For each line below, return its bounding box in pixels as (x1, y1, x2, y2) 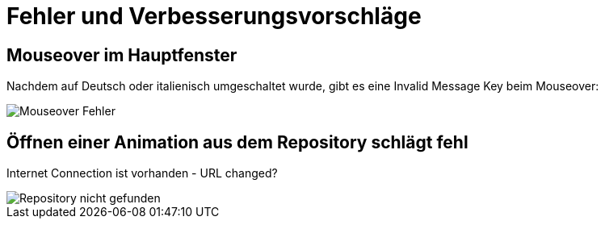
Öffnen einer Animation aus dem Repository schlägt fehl (6, 131, 468, 152)
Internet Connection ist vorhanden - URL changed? (6, 166, 278, 181)
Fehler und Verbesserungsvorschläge (6, 2, 422, 30)
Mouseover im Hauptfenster (6, 44, 237, 65)
